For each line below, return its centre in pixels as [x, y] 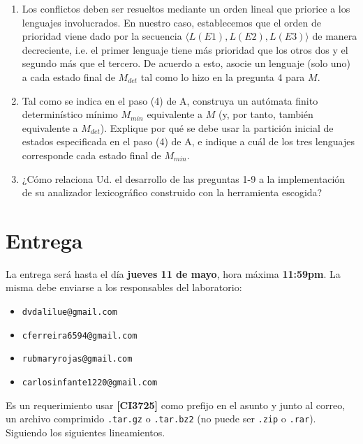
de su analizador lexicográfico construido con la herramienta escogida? [172, 192]
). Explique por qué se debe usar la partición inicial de [217, 127]
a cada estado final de [68, 76]
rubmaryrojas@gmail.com [77, 359]
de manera [335, 36]
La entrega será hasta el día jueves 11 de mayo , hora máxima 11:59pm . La [173, 273]
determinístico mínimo [70, 114]
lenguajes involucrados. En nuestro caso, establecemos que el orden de [171, 22]
